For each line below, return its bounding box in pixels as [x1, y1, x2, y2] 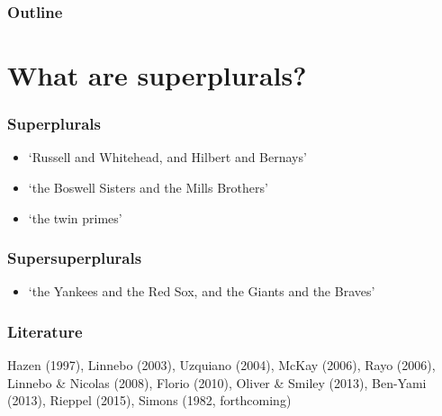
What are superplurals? [7, 57, 307, 94]
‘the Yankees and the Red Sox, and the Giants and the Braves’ [28, 282, 375, 301]
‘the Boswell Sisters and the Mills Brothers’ [28, 178, 268, 197]
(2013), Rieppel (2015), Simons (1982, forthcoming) [7, 391, 292, 410]
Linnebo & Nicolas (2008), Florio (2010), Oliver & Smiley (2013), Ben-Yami [7, 373, 427, 392]
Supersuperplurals [7, 247, 142, 269]
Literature [7, 320, 83, 342]
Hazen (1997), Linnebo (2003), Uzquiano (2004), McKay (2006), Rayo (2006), [7, 356, 436, 375]
